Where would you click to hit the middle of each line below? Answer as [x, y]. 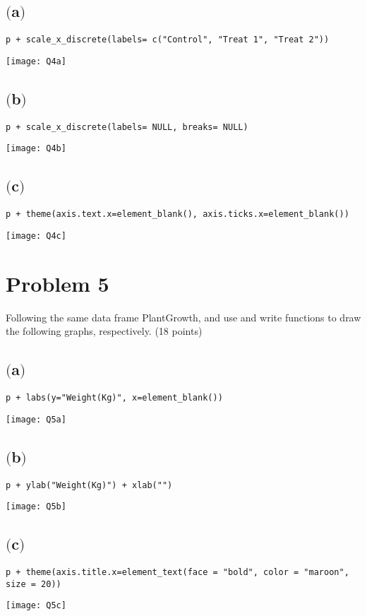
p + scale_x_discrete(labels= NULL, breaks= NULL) [127, 127]
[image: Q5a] [36, 419]
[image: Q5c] [36, 606]
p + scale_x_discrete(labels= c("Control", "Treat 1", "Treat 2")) [168, 40]
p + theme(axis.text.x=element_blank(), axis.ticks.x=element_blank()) [178, 214]
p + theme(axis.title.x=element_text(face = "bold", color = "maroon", [178, 573]
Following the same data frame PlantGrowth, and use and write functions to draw [183, 317]
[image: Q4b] [36, 149]
